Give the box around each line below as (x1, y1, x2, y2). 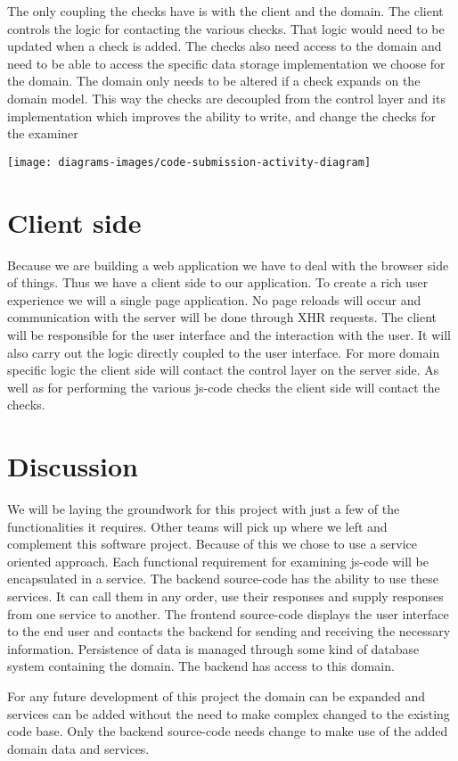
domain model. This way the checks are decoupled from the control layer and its (7, 88, 446, 107)
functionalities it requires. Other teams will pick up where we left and (7, 517, 388, 535)
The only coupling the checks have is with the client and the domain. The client (7, 2, 444, 20)
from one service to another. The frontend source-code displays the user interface (7, 604, 449, 623)
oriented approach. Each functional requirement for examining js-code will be (7, 551, 429, 570)
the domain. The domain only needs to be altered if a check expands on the (7, 71, 421, 90)
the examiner (7, 124, 78, 143)
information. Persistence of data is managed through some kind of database (7, 639, 420, 658)
